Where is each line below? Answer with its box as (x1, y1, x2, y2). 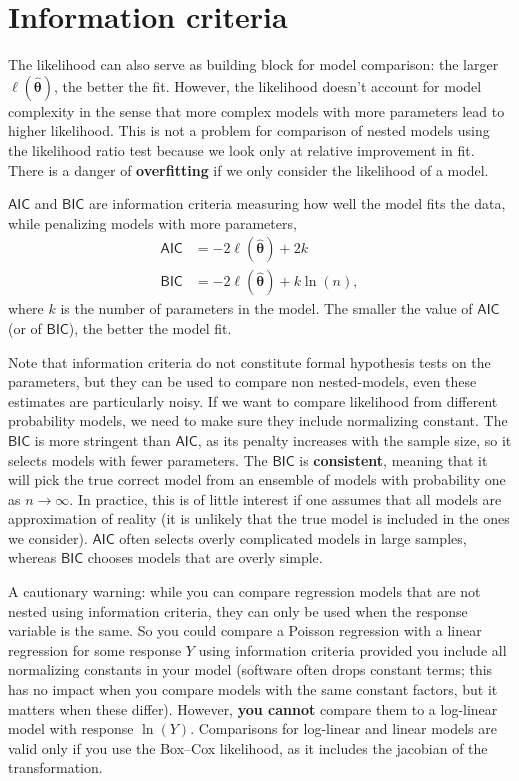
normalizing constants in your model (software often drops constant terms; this (8, 659, 493, 680)
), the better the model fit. (68, 317, 232, 338)
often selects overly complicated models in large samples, (119, 527, 467, 548)
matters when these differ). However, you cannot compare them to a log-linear (8, 698, 498, 719)
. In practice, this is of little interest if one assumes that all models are (69, 488, 502, 509)
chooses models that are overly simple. (87, 547, 323, 568)
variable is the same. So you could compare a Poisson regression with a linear (8, 620, 482, 641)
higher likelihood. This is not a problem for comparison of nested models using (8, 120, 490, 141)
